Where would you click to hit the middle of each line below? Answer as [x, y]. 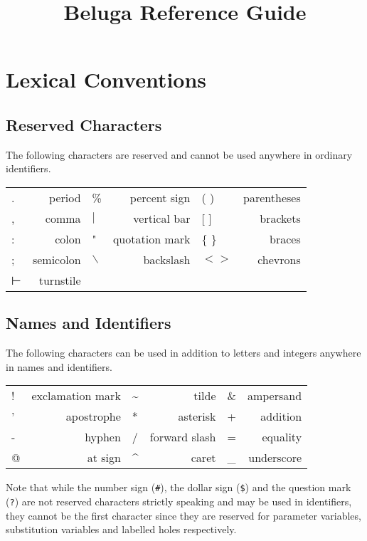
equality [282, 437]
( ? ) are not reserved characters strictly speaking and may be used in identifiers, [179, 501]
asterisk [197, 416]
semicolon [57, 259]
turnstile [60, 280]
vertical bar [162, 218]
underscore [275, 458]
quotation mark [151, 238]
